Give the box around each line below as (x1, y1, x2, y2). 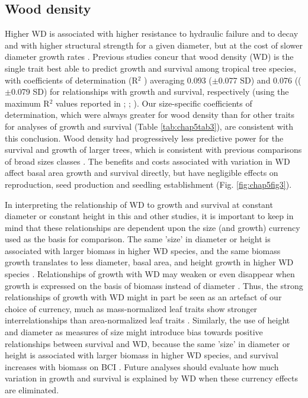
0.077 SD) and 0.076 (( (218, 73, 301, 86)
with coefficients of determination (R (5, 73, 138, 86)
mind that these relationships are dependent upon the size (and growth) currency (5, 221, 300, 233)
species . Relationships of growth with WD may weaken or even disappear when (5, 268, 295, 280)
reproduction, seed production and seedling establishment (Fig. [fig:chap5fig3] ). (5, 178, 292, 190)
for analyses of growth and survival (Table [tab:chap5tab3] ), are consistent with (5, 120, 294, 132)
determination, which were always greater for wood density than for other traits (5, 108, 294, 121)
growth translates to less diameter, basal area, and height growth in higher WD (5, 256, 294, 268)
